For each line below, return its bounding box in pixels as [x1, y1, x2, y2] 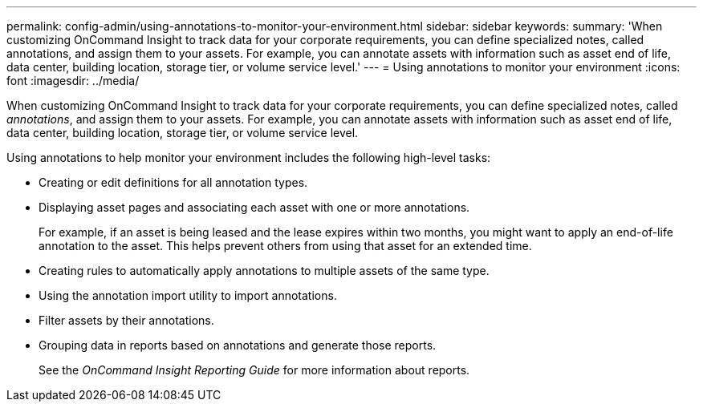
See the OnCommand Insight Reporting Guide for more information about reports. [39, 363, 470, 377]
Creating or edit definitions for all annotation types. [39, 176, 308, 189]
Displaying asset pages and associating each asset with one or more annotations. [39, 200, 470, 214]
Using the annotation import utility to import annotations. [39, 289, 337, 302]
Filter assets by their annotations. [39, 313, 214, 327]
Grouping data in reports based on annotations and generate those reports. [39, 338, 437, 352]
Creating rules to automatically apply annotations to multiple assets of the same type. [39, 264, 490, 277]
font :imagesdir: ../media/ [6, 74, 140, 87]
